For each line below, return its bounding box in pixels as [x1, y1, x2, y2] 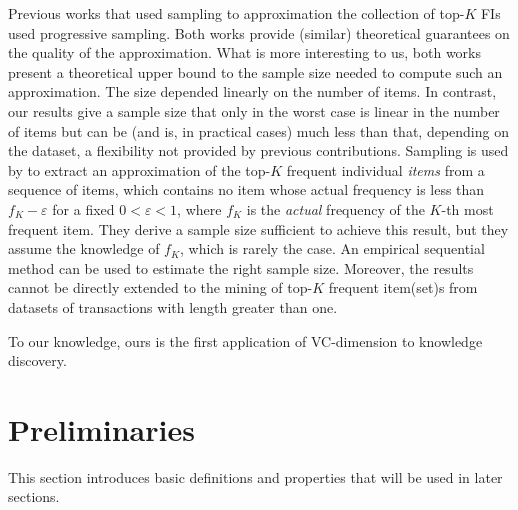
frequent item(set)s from [328, 277, 478, 298]
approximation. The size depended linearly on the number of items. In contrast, [8, 81, 497, 102]
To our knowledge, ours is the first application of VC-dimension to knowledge [8, 330, 483, 351]
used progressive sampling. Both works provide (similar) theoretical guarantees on [8, 22, 510, 43]
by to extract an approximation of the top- [8, 159, 271, 180]
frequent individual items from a [286, 159, 485, 180]
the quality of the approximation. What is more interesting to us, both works [8, 42, 481, 63]
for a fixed [52, 198, 115, 219]
